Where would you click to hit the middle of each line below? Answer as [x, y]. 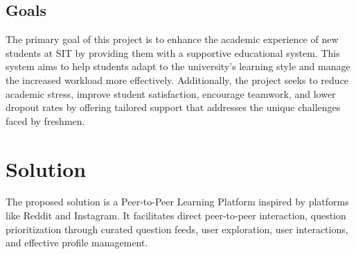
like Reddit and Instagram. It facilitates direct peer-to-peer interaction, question [176, 215]
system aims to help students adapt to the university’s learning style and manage [178, 66]
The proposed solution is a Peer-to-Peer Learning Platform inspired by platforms [177, 202]
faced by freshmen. [45, 120]
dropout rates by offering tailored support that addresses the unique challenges [173, 107]
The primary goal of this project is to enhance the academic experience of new [172, 39]
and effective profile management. [77, 243]
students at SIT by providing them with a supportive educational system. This [173, 52]
